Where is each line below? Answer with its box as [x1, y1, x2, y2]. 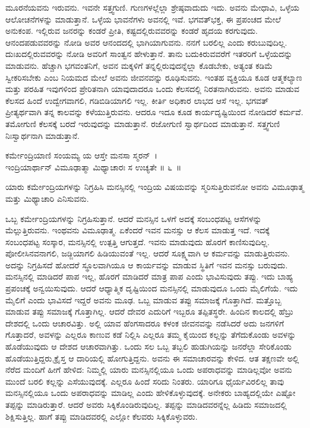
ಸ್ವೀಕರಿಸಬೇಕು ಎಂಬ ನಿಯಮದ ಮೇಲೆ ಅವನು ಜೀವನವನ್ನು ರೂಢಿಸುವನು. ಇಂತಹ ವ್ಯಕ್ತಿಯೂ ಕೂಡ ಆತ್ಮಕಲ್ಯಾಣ [5, 71, 302, 83]
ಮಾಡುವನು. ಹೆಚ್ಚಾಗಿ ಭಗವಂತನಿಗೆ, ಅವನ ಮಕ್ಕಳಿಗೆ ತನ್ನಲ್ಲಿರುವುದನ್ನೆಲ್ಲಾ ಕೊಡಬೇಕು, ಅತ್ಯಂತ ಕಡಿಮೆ [5, 59, 273, 71]
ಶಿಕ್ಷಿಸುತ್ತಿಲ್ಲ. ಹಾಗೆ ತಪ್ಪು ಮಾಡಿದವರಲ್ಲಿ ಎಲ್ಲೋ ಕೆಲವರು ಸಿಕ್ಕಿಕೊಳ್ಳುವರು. [5, 410, 198, 422]
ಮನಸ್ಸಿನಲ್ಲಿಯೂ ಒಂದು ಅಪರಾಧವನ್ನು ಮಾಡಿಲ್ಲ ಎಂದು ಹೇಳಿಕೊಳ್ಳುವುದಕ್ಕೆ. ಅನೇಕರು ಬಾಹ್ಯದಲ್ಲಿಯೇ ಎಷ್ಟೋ [5, 386, 296, 399]
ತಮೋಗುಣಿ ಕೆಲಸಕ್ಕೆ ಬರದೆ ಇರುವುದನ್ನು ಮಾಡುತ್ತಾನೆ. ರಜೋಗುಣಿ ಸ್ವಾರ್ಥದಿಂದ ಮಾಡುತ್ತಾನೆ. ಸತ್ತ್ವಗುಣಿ [5, 117, 280, 129]
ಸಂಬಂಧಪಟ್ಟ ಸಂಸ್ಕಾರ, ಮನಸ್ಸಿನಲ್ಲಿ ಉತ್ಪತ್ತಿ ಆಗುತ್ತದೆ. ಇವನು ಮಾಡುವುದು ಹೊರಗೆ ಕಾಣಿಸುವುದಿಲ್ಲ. [5, 235, 270, 248]
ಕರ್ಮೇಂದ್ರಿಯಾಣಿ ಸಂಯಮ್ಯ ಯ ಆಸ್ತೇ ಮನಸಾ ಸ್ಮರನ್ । [5, 149, 158, 161]
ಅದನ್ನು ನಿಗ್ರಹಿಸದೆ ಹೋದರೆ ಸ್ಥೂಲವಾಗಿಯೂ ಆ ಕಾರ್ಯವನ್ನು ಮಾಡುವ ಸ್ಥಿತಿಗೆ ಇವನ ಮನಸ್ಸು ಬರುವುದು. [5, 258, 288, 271]
